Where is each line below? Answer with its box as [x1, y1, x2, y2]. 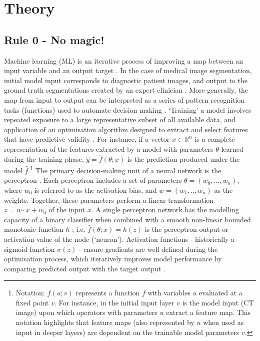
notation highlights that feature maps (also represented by [15, 317, 194, 327]
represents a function [75, 287, 140, 298]
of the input [48, 204, 85, 215]
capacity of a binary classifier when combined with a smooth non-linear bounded [4, 214, 251, 224]
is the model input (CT [182, 297, 254, 307]
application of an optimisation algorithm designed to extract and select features [4, 124, 248, 134]
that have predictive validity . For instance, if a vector [4, 134, 170, 144]
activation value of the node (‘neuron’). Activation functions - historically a [4, 233, 235, 244]
